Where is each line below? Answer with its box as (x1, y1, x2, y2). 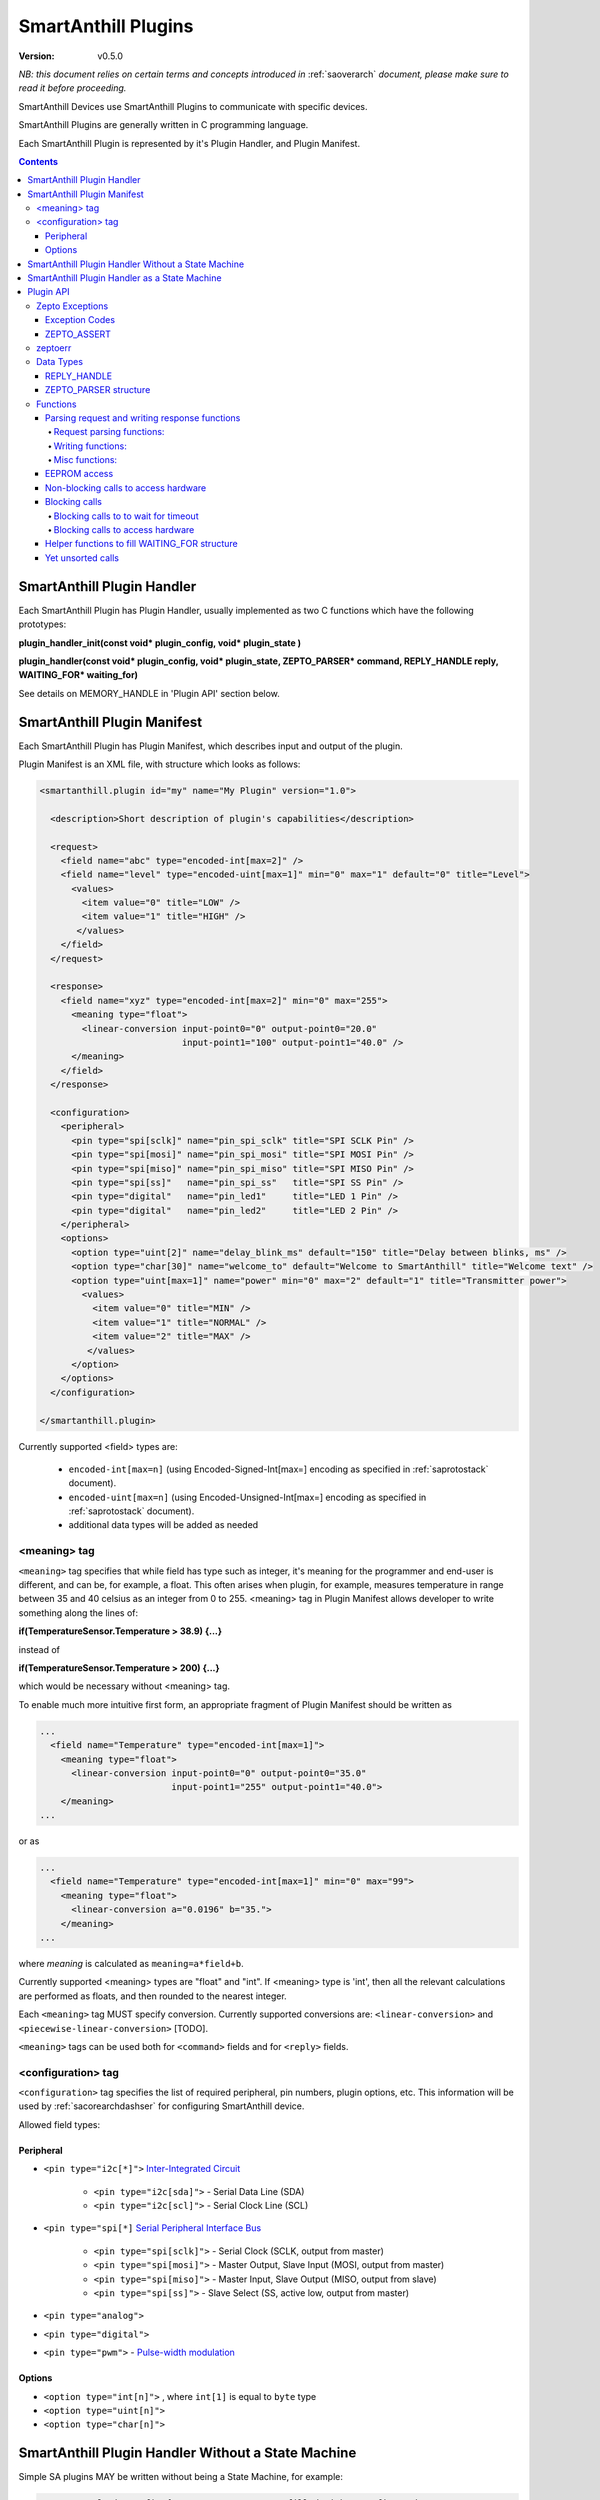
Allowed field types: (18, 2118, 100, 2130)
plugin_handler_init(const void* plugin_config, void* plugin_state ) (18, 636, 302, 649)
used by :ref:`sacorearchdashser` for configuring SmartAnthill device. (18, 2100, 305, 2112)
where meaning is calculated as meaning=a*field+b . (18, 1957, 244, 1969)
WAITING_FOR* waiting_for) (18, 669, 139, 681)
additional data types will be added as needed (68, 1519, 259, 1531)
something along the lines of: (18, 1606, 139, 1619)
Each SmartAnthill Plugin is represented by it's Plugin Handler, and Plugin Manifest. (18, 137, 360, 149)
